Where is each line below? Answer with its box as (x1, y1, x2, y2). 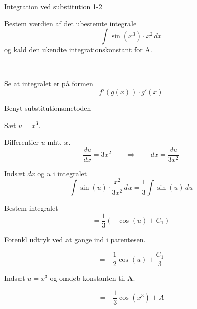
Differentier (4, 137, 39, 147)
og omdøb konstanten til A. (50, 273, 135, 283)
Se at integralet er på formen (4, 78, 93, 89)
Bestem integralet (4, 202, 58, 213)
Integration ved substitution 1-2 (4, 1, 102, 11)
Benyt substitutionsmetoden (4, 102, 91, 113)
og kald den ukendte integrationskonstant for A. (4, 44, 152, 55)
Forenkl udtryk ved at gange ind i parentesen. (4, 234, 146, 244)
